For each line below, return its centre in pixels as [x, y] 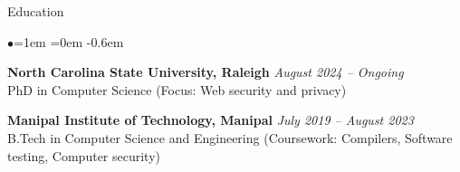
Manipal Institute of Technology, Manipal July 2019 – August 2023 [211, 120]
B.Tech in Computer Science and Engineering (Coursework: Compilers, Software [230, 137]
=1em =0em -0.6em [69, 41]
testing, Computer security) [84, 155]
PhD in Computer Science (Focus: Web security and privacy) [177, 89]
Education [36, 11]
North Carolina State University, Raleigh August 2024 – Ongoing [206, 72]
